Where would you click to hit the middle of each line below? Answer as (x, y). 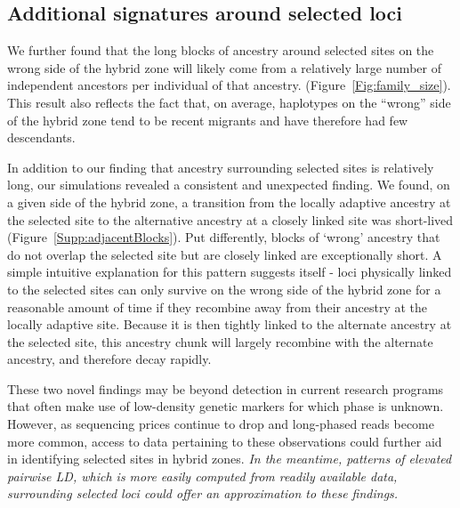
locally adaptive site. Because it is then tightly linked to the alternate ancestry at (230, 324)
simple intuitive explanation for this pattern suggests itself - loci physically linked (230, 272)
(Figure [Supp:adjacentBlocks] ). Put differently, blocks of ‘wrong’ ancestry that (224, 237)
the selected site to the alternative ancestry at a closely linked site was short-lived (230, 219)
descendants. (41, 137)
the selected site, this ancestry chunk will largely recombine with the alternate (220, 341)
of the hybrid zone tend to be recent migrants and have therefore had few (208, 120)
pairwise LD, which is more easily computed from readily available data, (202, 476)
